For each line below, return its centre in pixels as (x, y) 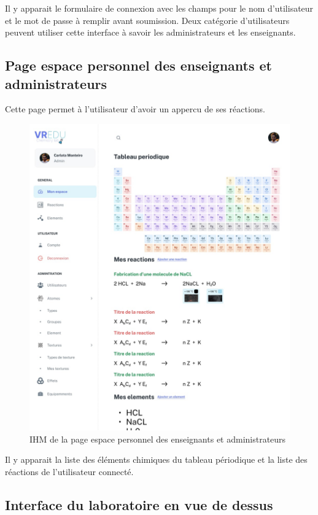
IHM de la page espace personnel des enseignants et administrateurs (158, 439)
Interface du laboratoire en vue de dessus (139, 504)
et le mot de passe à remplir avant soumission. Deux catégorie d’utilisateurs (147, 20)
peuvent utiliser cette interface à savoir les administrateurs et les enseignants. (150, 32)
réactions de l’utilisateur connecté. (69, 471)
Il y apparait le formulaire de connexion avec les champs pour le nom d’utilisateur (159, 8)
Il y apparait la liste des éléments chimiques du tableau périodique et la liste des (156, 459)
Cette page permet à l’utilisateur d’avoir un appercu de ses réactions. (135, 109)
